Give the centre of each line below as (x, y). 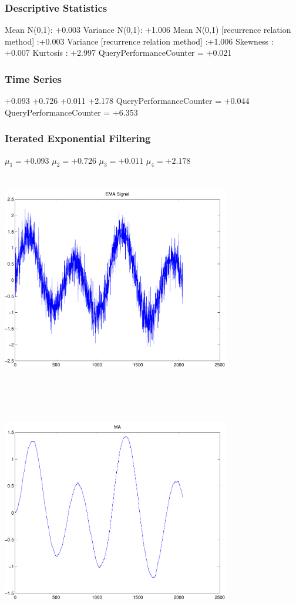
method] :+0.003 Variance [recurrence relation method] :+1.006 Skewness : (139, 41)
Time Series (33, 78)
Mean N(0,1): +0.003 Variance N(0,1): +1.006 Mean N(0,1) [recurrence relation (148, 30)
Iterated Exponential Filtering (78, 138)
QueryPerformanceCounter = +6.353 (71, 112)
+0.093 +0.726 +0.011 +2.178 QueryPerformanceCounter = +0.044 (127, 101)
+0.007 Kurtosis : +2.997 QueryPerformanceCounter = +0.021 (118, 53)
